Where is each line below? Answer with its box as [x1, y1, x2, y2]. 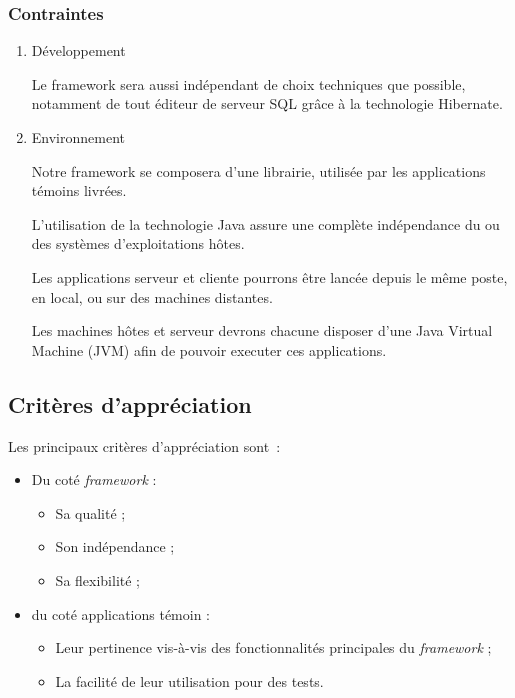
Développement [31, 40, 126, 61]
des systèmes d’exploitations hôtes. [31, 233, 245, 254]
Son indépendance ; [55, 536, 175, 557]
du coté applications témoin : [31, 603, 210, 624]
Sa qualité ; [55, 502, 126, 523]
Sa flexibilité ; [55, 569, 140, 590]
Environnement [31, 127, 125, 147]
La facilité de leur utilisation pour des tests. [55, 670, 324, 691]
